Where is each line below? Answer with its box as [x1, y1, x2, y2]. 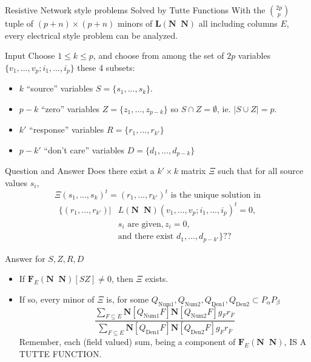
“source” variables [26, 82, 93, 95]
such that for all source [218, 164, 304, 177]
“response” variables [29, 123, 104, 136]
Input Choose [5, 49, 55, 62]
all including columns [198, 17, 278, 29]
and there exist [118, 232, 174, 241]
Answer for [5, 252, 45, 264]
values [5, 176, 28, 189]
